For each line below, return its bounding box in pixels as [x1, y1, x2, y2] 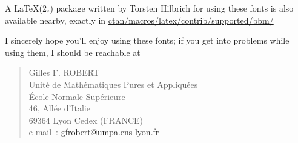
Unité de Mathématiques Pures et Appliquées [28, 78, 198, 90]
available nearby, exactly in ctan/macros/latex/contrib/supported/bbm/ [5, 13, 274, 26]
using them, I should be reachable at [5, 45, 141, 58]
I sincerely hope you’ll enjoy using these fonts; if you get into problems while [5, 34, 290, 47]
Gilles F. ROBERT [28, 66, 100, 79]
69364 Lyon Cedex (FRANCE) [28, 113, 144, 126]
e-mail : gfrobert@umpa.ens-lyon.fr [28, 125, 159, 138]
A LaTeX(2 [5, 2, 47, 14]
